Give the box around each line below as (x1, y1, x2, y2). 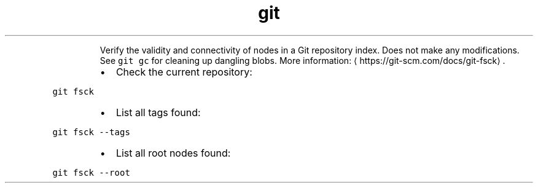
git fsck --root (52, 167, 130, 178)
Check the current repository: (115, 65, 252, 78)
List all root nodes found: (115, 146, 231, 159)
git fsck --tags (52, 127, 130, 137)
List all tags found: (115, 106, 201, 119)
